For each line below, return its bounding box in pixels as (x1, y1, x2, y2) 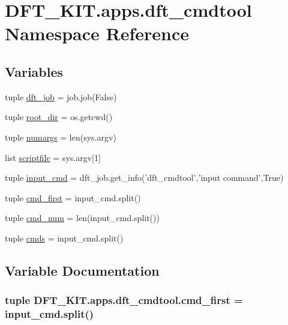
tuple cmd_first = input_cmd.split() (5, 191, 141, 204)
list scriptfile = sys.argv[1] (5, 151, 101, 163)
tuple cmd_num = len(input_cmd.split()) (5, 211, 160, 224)
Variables (5, 62, 64, 80)
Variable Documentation (5, 261, 160, 279)
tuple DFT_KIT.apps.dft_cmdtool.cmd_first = (5, 293, 243, 308)
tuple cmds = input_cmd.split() (5, 231, 124, 244)
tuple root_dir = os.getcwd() (5, 111, 113, 123)
